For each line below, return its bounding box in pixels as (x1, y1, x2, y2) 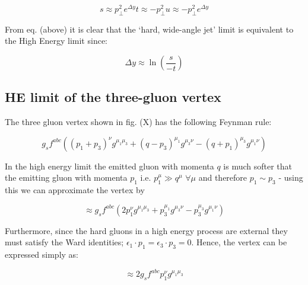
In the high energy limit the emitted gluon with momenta (5, 159, 214, 172)
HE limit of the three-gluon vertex (5, 88, 221, 106)
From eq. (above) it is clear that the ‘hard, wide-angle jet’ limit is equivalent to (5, 23, 294, 35)
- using (278, 171, 303, 184)
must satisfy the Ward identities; (5, 236, 124, 248)
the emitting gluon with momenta (5, 171, 128, 184)
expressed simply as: (5, 248, 78, 261)
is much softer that (223, 159, 293, 172)
